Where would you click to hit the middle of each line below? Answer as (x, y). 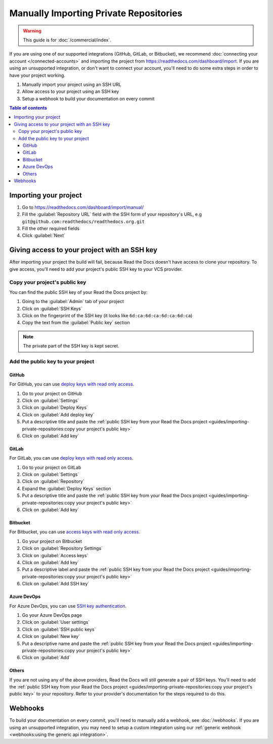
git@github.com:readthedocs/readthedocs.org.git (83, 221)
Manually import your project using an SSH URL (72, 84)
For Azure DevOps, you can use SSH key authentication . (68, 606)
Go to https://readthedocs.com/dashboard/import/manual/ (83, 207)
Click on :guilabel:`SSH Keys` (52, 309)
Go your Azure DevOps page (52, 615)
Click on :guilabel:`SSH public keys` (59, 629)
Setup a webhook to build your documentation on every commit (88, 98)
